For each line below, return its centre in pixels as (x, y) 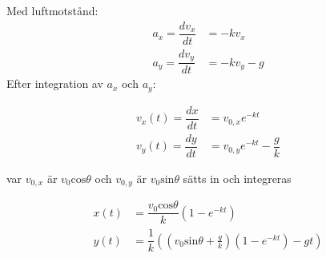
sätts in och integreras (237, 178)
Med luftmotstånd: (52, 10)
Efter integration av (55, 83)
